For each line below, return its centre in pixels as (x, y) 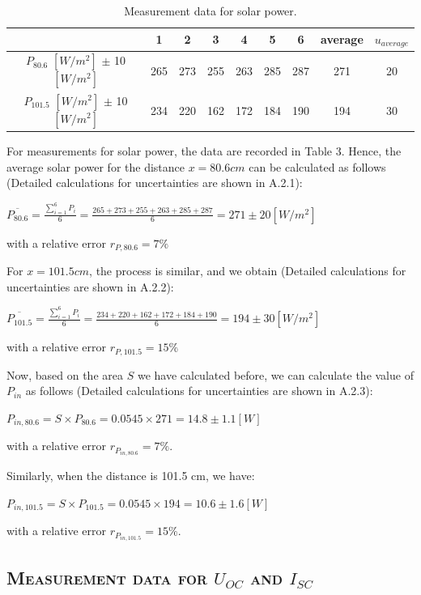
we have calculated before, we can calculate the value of (275, 374)
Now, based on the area (65, 374)
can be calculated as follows (317, 166)
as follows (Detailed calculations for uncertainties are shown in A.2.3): (199, 391)
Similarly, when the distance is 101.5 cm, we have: (131, 476)
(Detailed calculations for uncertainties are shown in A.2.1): (155, 183)
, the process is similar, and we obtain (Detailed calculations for (248, 271)
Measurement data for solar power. (210, 11)
